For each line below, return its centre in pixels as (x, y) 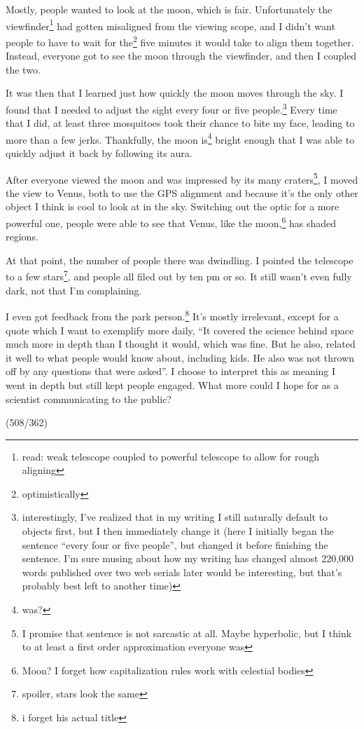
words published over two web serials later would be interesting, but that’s (182, 572)
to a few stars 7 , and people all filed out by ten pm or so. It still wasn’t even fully (179, 275)
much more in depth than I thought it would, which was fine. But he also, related (181, 344)
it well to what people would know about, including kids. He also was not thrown (180, 357)
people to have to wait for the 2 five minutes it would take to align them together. (180, 41)
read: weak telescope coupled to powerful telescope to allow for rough (170, 456)
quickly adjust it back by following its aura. (99, 152)
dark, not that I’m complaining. (74, 290)
